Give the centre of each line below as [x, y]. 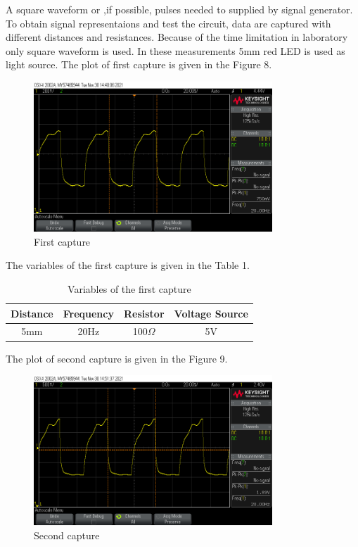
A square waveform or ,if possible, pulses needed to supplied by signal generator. [179, 9]
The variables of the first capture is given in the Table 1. [128, 265]
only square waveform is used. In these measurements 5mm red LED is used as [175, 50]
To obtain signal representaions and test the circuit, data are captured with [168, 23]
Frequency [88, 313]
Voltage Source [211, 313]
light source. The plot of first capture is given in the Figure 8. [139, 64]
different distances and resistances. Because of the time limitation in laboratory [177, 37]
